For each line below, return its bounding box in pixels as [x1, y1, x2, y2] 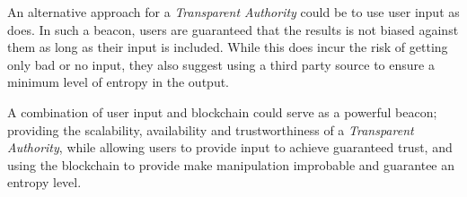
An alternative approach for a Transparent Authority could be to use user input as [7, 3, 460, 21]
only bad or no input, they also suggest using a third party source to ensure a [7, 55, 435, 73]
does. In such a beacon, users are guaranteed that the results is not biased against [7, 20, 459, 39]
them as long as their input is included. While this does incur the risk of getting [7, 38, 448, 56]
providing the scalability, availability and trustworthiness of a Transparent [7, 120, 414, 139]
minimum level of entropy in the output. [7, 73, 230, 91]
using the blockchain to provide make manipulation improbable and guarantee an [7, 155, 455, 174]
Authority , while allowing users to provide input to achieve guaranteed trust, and [7, 138, 453, 157]
